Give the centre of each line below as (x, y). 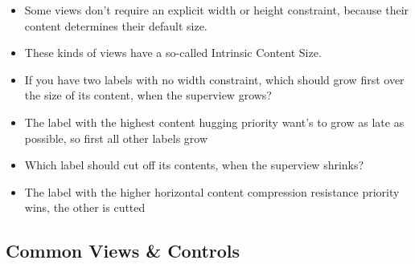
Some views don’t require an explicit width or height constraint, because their (217, 10)
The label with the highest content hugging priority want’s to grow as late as (214, 122)
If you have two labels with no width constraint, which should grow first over (214, 79)
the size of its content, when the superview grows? (148, 95)
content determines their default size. (116, 25)
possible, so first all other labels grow (116, 138)
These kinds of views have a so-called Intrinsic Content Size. (173, 53)
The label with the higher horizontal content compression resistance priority (212, 191)
